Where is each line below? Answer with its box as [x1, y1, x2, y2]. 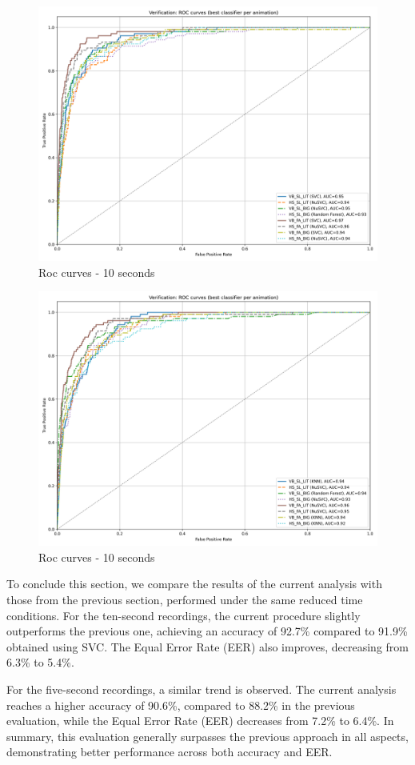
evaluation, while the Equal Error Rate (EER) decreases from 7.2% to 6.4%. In [6, 712, 394, 729]
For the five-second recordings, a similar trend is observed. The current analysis [6, 680, 397, 697]
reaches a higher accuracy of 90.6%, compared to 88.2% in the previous [6, 696, 355, 713]
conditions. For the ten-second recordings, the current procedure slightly [6, 607, 361, 623]
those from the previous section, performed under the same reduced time [6, 591, 363, 607]
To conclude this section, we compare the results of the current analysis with [6, 575, 382, 592]
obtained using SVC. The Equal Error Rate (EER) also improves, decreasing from [6, 638, 409, 655]
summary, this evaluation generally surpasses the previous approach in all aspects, [6, 727, 409, 744]
